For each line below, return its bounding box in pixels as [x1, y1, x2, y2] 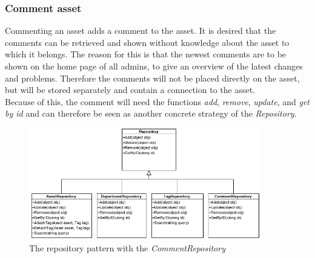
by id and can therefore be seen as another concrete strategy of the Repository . [5, 107, 297, 120]
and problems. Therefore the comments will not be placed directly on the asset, [5, 71, 300, 84]
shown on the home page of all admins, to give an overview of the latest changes [5, 60, 303, 72]
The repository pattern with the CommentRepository [29, 242, 225, 254]
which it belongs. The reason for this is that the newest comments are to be [5, 48, 287, 60]
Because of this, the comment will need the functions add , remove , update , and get [5, 95, 310, 108]
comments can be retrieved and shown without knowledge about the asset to [5, 36, 290, 48]
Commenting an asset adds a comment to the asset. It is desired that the [5, 24, 276, 37]
